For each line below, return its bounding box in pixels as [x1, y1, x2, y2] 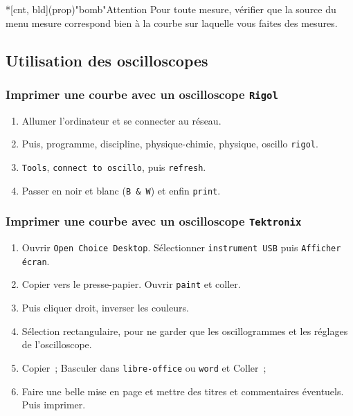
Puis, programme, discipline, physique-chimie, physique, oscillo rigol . [21, 136, 318, 151]
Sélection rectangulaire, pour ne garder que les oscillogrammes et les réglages [21, 323, 348, 338]
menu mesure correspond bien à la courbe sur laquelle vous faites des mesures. [6, 15, 338, 30]
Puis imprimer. [21, 397, 86, 412]
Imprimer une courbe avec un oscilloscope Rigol [6, 85, 278, 102]
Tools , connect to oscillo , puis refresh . [21, 160, 206, 174]
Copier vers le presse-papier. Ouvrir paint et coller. [21, 277, 241, 291]
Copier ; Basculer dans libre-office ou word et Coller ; [21, 360, 266, 374]
